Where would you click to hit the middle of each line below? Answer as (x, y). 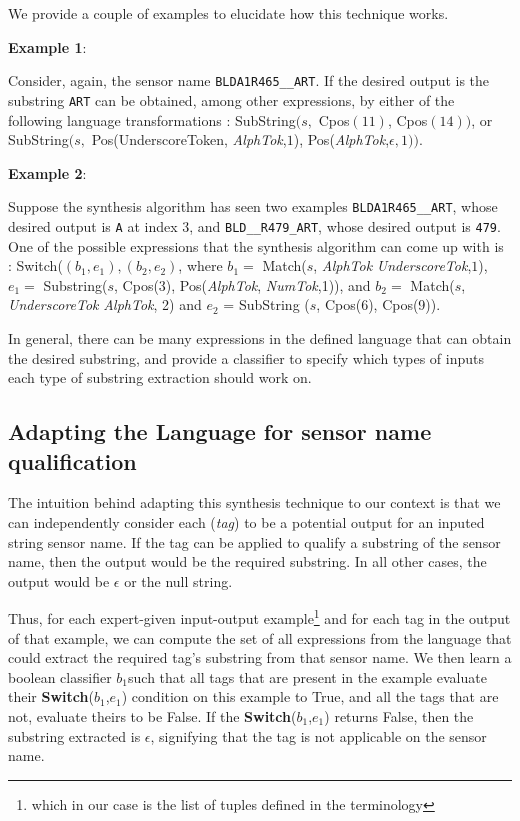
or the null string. (178, 580)
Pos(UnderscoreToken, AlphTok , (189, 139)
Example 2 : (47, 172)
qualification (72, 460)
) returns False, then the (399, 715)
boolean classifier (60, 676)
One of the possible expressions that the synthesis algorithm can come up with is (256, 245)
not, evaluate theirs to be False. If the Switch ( (152, 715)
